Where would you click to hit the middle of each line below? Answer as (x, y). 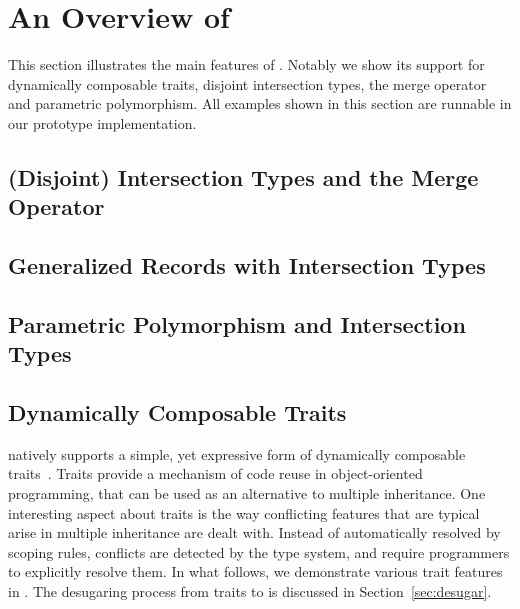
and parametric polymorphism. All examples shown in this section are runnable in (260, 103)
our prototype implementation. (102, 122)
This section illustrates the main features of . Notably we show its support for (246, 64)
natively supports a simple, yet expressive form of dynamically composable (237, 453)
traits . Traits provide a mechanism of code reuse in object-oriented (215, 473)
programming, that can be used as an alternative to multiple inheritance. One (247, 493)
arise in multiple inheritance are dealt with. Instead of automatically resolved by (254, 532)
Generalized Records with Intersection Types (247, 265)
